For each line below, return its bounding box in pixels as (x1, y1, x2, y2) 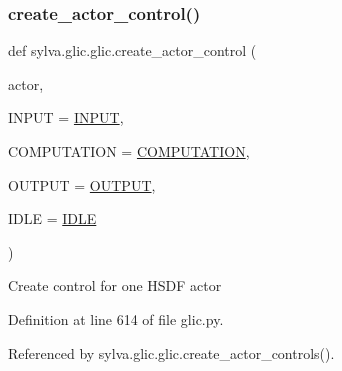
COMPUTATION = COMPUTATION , (8, 141, 250, 161)
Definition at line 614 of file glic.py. (8, 308, 224, 329)
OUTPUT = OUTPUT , (8, 174, 156, 195)
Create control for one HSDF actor (8, 275, 222, 296)
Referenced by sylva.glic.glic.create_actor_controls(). (8, 342, 335, 363)
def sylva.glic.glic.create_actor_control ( (8, 40, 257, 61)
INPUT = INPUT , (8, 107, 124, 128)
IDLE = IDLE (8, 208, 97, 229)
